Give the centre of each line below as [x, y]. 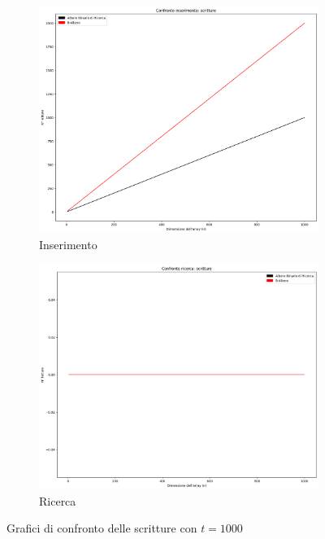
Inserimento [68, 245]
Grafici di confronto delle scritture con [102, 528]
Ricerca [58, 500]
